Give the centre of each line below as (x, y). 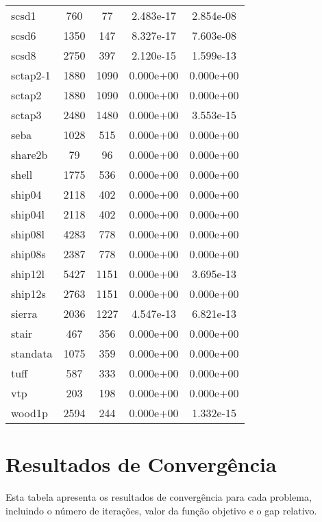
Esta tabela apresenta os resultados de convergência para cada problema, (159, 497)
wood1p (29, 413)
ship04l (28, 214)
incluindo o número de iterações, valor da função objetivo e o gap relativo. (161, 510)
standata (32, 353)
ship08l (28, 234)
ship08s (28, 254)
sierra (24, 313)
